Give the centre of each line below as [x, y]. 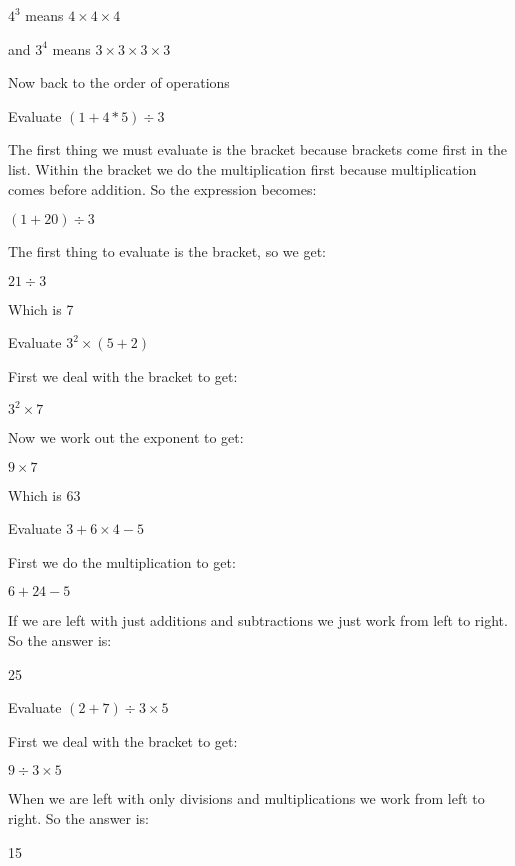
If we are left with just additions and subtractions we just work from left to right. [258, 620]
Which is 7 [41, 308]
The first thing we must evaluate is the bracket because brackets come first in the [258, 149]
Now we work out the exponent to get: [126, 437]
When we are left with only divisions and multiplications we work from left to [246, 798]
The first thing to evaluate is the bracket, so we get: [167, 251]
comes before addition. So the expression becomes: [162, 188]
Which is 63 [44, 494]
